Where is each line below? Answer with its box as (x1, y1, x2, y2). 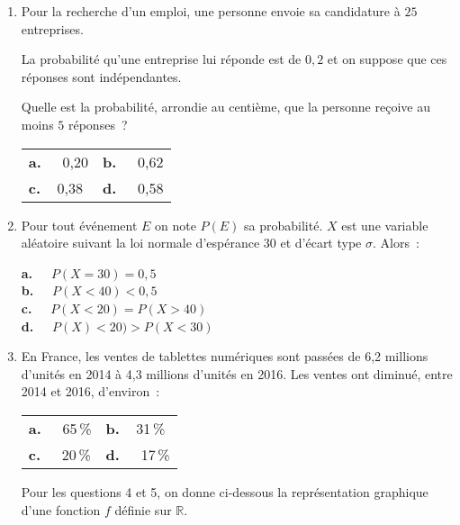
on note (155, 215, 196, 234)
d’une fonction (21, 500, 101, 519)
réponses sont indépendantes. (21, 67, 182, 86)
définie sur (114, 500, 172, 519)
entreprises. (21, 19, 84, 38)
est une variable (341, 215, 428, 234)
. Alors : (372, 233, 419, 252)
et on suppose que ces (327, 50, 447, 68)
